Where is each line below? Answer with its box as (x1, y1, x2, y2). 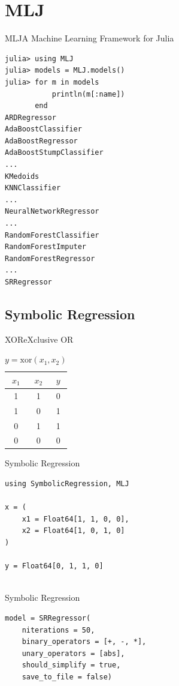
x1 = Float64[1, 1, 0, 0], (22, 514, 129, 523)
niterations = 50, (22, 625, 95, 634)
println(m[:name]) (51, 89, 125, 98)
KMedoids (5, 172, 40, 181)
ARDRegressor (5, 113, 56, 122)
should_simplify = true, (22, 661, 121, 670)
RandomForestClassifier (5, 230, 99, 239)
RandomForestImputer (5, 242, 87, 251)
